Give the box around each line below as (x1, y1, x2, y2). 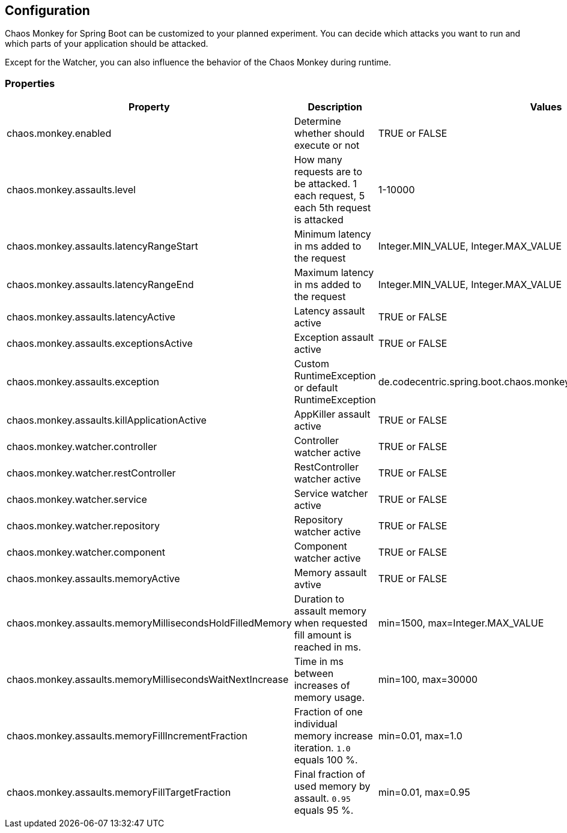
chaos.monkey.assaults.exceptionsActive (7, 337, 193, 350)
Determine (294, 115, 341, 128)
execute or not (294, 139, 360, 152)
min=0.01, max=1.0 (378, 730, 462, 742)
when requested (294, 617, 368, 630)
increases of (294, 679, 350, 692)
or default (294, 382, 338, 394)
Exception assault (294, 331, 374, 344)
